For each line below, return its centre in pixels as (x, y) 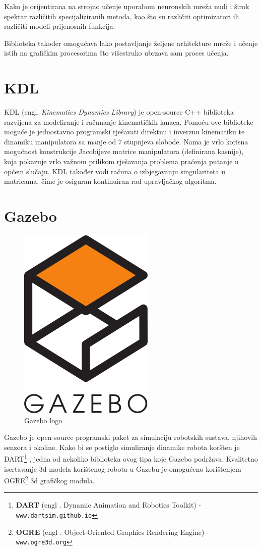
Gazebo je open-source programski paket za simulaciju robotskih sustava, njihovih (131, 437)
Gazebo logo (43, 420)
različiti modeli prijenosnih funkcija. (60, 26)
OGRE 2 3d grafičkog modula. (49, 480)
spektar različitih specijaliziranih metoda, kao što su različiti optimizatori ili (122, 16)
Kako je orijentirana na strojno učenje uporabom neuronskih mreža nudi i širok (127, 6)
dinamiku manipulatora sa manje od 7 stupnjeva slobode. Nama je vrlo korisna (126, 141)
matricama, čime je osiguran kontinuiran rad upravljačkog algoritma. (110, 181)
